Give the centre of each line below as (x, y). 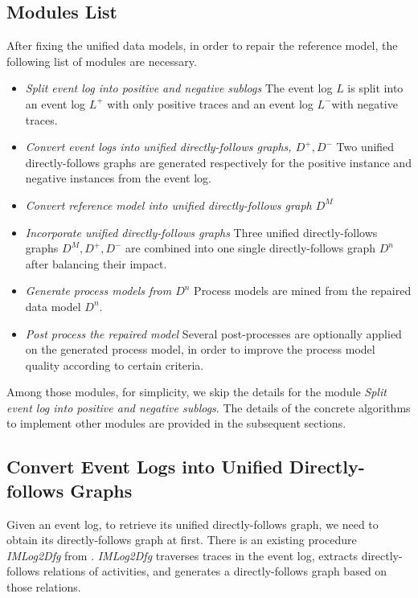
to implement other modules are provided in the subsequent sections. (176, 423)
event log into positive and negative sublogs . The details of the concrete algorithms (209, 407)
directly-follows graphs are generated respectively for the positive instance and (218, 162)
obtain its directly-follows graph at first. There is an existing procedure (182, 540)
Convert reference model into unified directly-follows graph (168, 205)
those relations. (44, 587)
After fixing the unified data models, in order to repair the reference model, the (202, 45)
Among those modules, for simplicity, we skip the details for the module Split (197, 392)
